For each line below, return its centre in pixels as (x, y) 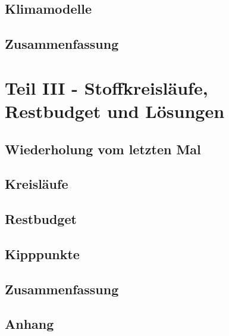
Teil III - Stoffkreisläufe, (106, 87)
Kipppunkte (42, 253)
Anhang (29, 324)
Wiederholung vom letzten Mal (103, 149)
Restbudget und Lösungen (115, 111)
